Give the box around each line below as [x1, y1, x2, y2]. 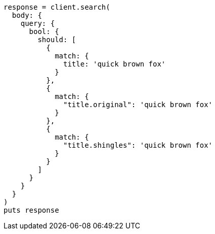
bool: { [29, 27, 59, 36]
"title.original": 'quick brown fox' [63, 101, 213, 109]
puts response [4, 206, 59, 214]
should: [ [37, 36, 76, 44]
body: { [12, 11, 42, 19]
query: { [20, 19, 55, 27]
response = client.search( [4, 3, 110, 11]
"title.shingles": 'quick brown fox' [63, 141, 213, 149]
